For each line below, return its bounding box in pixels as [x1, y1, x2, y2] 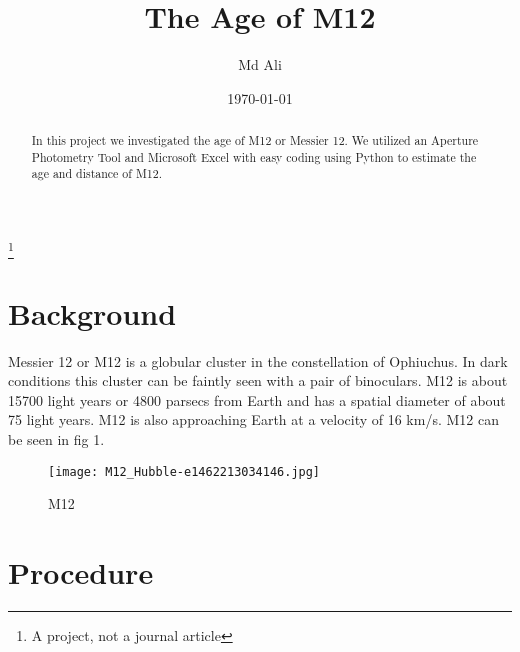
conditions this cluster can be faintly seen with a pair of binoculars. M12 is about [8, 370, 508, 391]
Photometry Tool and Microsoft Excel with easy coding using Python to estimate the [31, 148, 477, 165]
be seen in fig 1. [8, 428, 105, 449]
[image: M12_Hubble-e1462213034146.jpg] [48, 464, 321, 479]
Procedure [8, 551, 154, 592]
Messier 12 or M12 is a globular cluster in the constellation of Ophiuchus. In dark [8, 350, 508, 371]
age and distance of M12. [31, 165, 162, 182]
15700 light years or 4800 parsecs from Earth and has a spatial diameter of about [8, 389, 506, 410]
